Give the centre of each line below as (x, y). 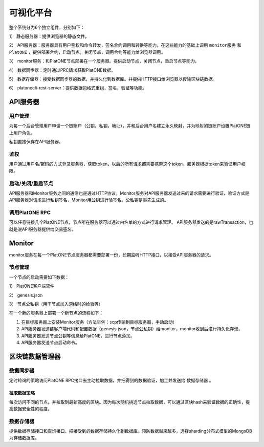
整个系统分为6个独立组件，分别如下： (47, 27)
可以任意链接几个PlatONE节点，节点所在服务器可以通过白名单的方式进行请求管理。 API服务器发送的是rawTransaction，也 (131, 222)
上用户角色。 (22, 132)
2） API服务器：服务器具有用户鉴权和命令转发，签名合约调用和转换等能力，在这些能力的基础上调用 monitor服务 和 (125, 45)
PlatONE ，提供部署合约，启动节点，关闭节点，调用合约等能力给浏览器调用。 (87, 52)
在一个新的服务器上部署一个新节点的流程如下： (56, 313)
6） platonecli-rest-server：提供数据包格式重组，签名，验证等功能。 (78, 88)
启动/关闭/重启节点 (31, 183)
